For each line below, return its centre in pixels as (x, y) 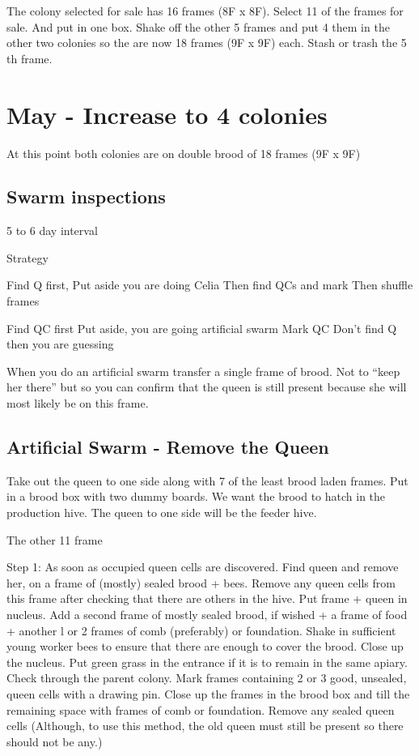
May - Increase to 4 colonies (167, 114)
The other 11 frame (55, 539)
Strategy (28, 257)
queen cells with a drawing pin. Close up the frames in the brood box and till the (208, 693)
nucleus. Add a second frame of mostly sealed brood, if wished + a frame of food (207, 614)
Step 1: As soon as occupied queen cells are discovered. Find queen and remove (203, 567)
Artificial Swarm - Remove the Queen (168, 447)
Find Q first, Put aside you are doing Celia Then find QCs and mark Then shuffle (210, 285)
